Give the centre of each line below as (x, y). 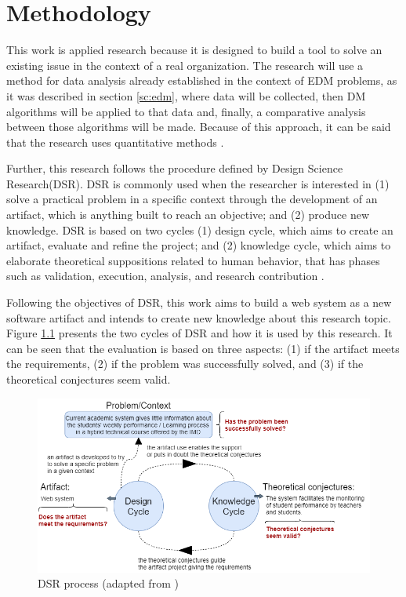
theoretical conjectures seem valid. (89, 379)
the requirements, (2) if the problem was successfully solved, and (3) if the (185, 364)
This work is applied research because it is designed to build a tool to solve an (194, 50)
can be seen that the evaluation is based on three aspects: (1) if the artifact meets (203, 348)
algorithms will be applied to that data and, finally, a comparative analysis (186, 111)
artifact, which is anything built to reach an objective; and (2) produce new (188, 215)
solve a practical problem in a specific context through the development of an (192, 199)
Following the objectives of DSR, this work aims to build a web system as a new (199, 302)
